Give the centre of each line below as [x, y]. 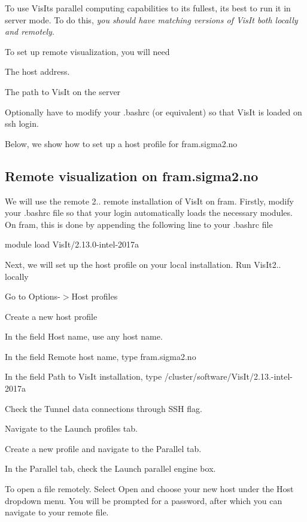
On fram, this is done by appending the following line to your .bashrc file [139, 224]
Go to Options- [33, 296]
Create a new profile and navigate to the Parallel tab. [103, 448]
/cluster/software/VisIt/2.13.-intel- [228, 376]
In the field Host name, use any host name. [84, 336]
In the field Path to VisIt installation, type [83, 376]
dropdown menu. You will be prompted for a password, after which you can [144, 500]
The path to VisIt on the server [63, 91]
